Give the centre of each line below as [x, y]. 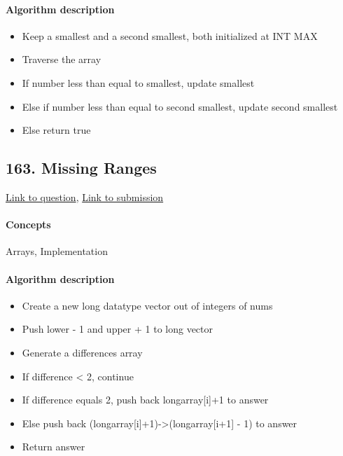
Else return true [56, 130]
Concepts [28, 224]
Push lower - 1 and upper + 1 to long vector [118, 329]
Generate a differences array [82, 352]
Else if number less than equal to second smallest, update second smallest [180, 106]
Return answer [54, 447]
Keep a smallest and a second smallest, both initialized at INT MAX [170, 35]
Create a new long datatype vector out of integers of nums [147, 305]
